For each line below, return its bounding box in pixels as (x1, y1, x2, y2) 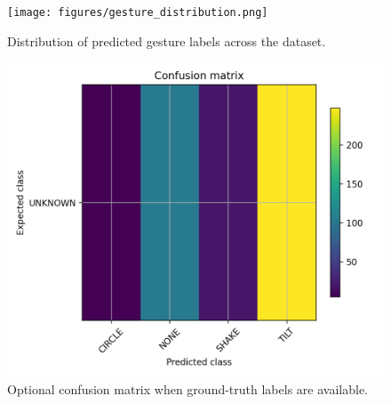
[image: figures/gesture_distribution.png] (7, 6, 268, 19)
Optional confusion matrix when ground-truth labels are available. (7, 380, 368, 399)
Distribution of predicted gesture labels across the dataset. (7, 31, 326, 50)
